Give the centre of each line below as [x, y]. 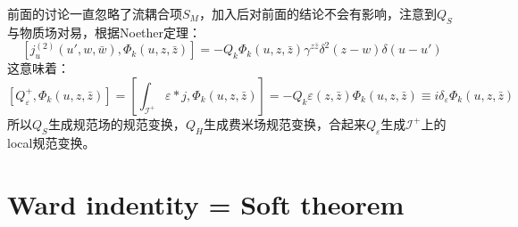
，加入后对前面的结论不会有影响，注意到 [317, 13]
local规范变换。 [51, 142]
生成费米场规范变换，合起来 [284, 123]
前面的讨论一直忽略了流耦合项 [95, 13]
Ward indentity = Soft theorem [206, 203]
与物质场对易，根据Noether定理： [104, 32]
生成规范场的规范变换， [117, 123]
